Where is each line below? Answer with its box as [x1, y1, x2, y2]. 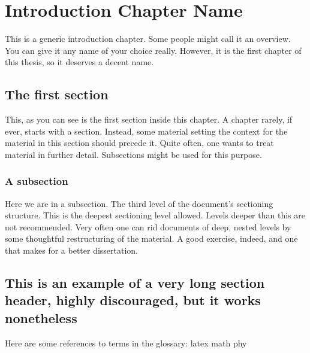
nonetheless [5, 308, 77, 327]
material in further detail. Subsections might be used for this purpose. [5, 148, 262, 160]
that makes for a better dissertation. [5, 244, 139, 257]
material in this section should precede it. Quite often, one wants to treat [5, 136, 274, 149]
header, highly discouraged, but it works [5, 291, 261, 309]
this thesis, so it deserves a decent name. [5, 56, 154, 68]
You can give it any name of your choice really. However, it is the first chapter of [5, 44, 302, 56]
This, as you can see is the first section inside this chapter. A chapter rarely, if [5, 113, 293, 126]
